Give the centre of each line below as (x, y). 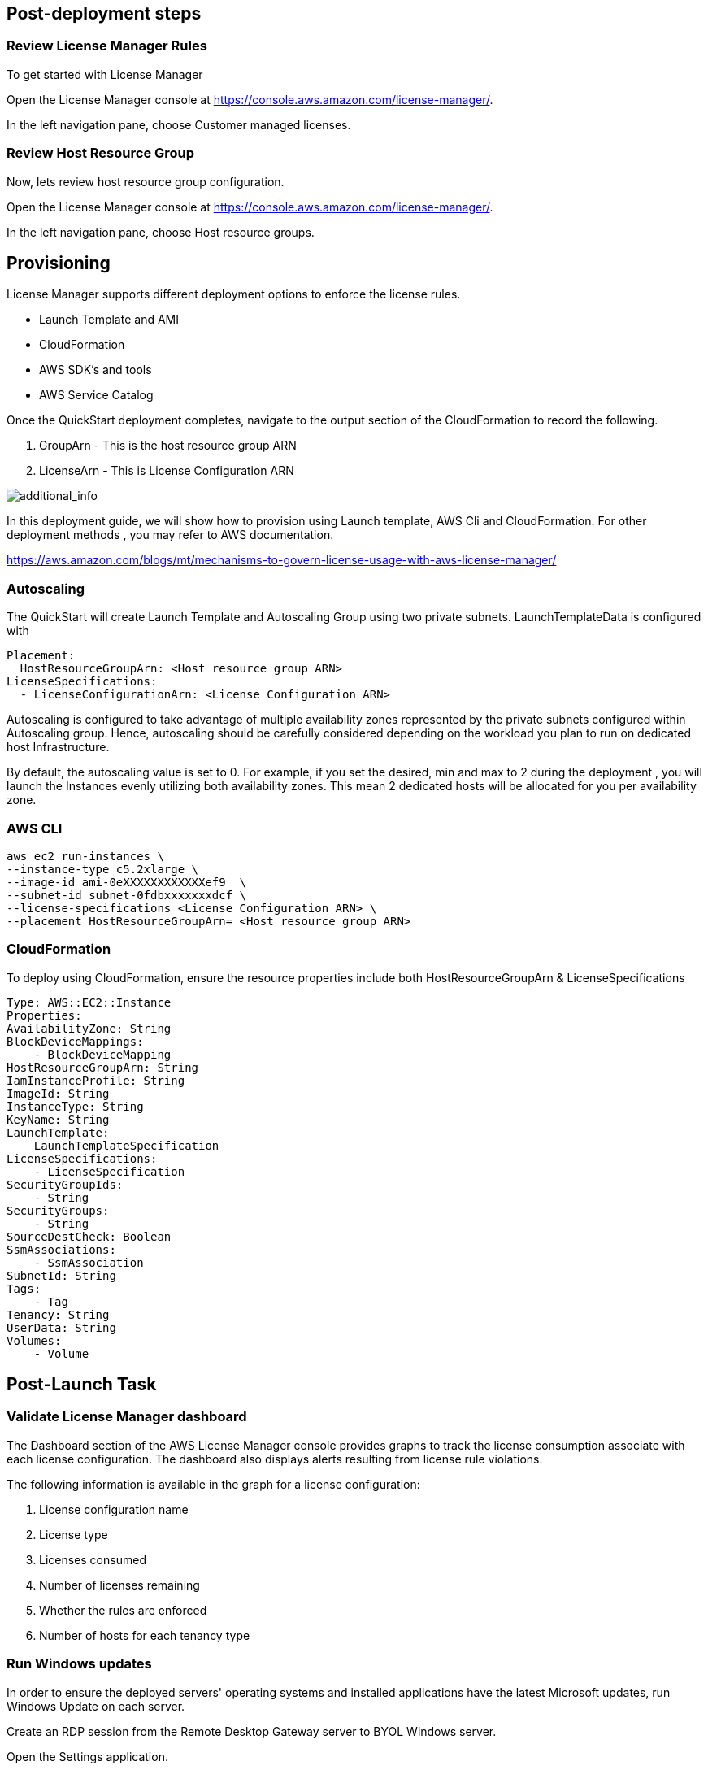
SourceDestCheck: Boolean (89, 1236)
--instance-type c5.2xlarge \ (103, 869)
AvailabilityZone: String (89, 1028)
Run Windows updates (79, 1664)
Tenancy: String (58, 1314)
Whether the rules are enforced (123, 1610)
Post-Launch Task (82, 1385)
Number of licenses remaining (119, 1585)
